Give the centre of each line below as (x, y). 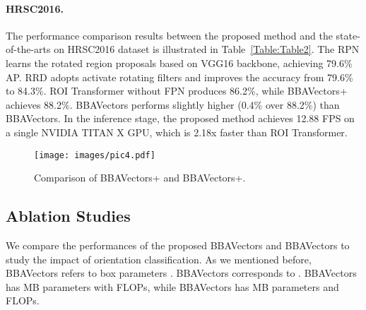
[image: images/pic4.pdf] (95, 155)
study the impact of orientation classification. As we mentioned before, (159, 259)
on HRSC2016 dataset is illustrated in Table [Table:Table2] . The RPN (207, 49)
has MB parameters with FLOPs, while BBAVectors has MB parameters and (172, 286)
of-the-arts (28, 49)
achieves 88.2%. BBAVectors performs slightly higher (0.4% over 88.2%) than (173, 104)
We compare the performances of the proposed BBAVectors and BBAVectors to (178, 245)
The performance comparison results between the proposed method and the (169, 35)
